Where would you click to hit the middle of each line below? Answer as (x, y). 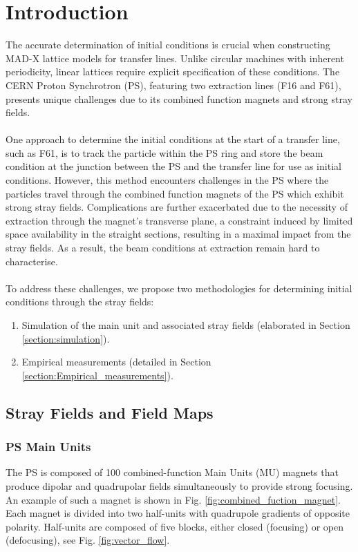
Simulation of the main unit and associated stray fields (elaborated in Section (186, 325)
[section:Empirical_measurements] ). (97, 375)
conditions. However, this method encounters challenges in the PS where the (167, 180)
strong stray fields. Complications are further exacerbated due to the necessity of (177, 207)
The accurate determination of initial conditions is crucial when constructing (168, 45)
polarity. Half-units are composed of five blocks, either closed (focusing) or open (175, 526)
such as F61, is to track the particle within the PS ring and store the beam (164, 152)
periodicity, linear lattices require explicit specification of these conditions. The (173, 72)
